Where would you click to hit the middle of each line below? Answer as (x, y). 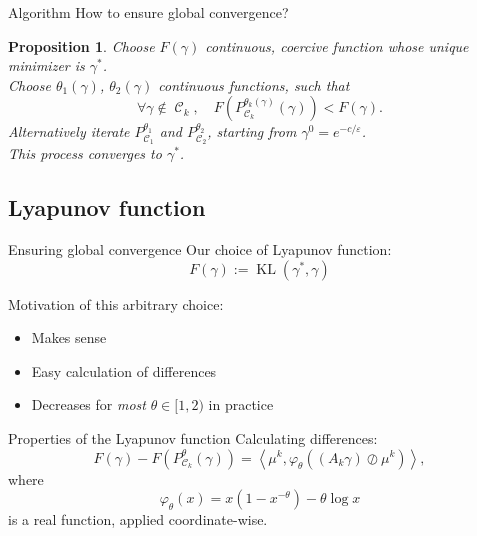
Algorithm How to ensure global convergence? (148, 12)
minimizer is (46, 65)
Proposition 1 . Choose (81, 45)
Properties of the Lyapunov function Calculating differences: (193, 437)
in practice (241, 404)
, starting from (252, 131)
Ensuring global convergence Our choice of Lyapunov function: (200, 249)
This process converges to (85, 153)
